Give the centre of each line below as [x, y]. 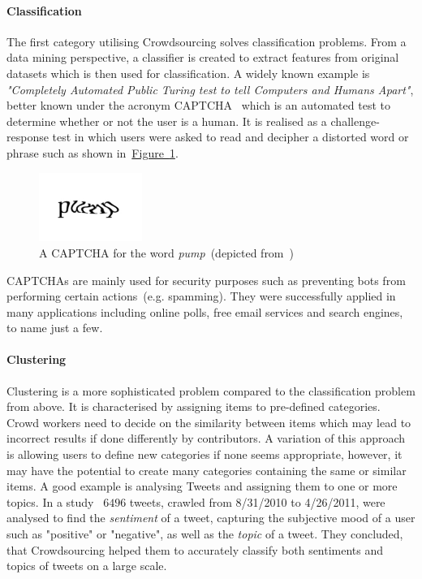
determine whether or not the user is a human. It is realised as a [167, 121]
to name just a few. [55, 328]
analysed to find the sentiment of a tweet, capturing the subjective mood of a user [211, 518]
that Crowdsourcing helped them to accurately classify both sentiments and [195, 549]
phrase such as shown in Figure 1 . [93, 152]
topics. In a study [50, 501]
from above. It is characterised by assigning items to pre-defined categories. [194, 406]
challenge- [355, 121]
